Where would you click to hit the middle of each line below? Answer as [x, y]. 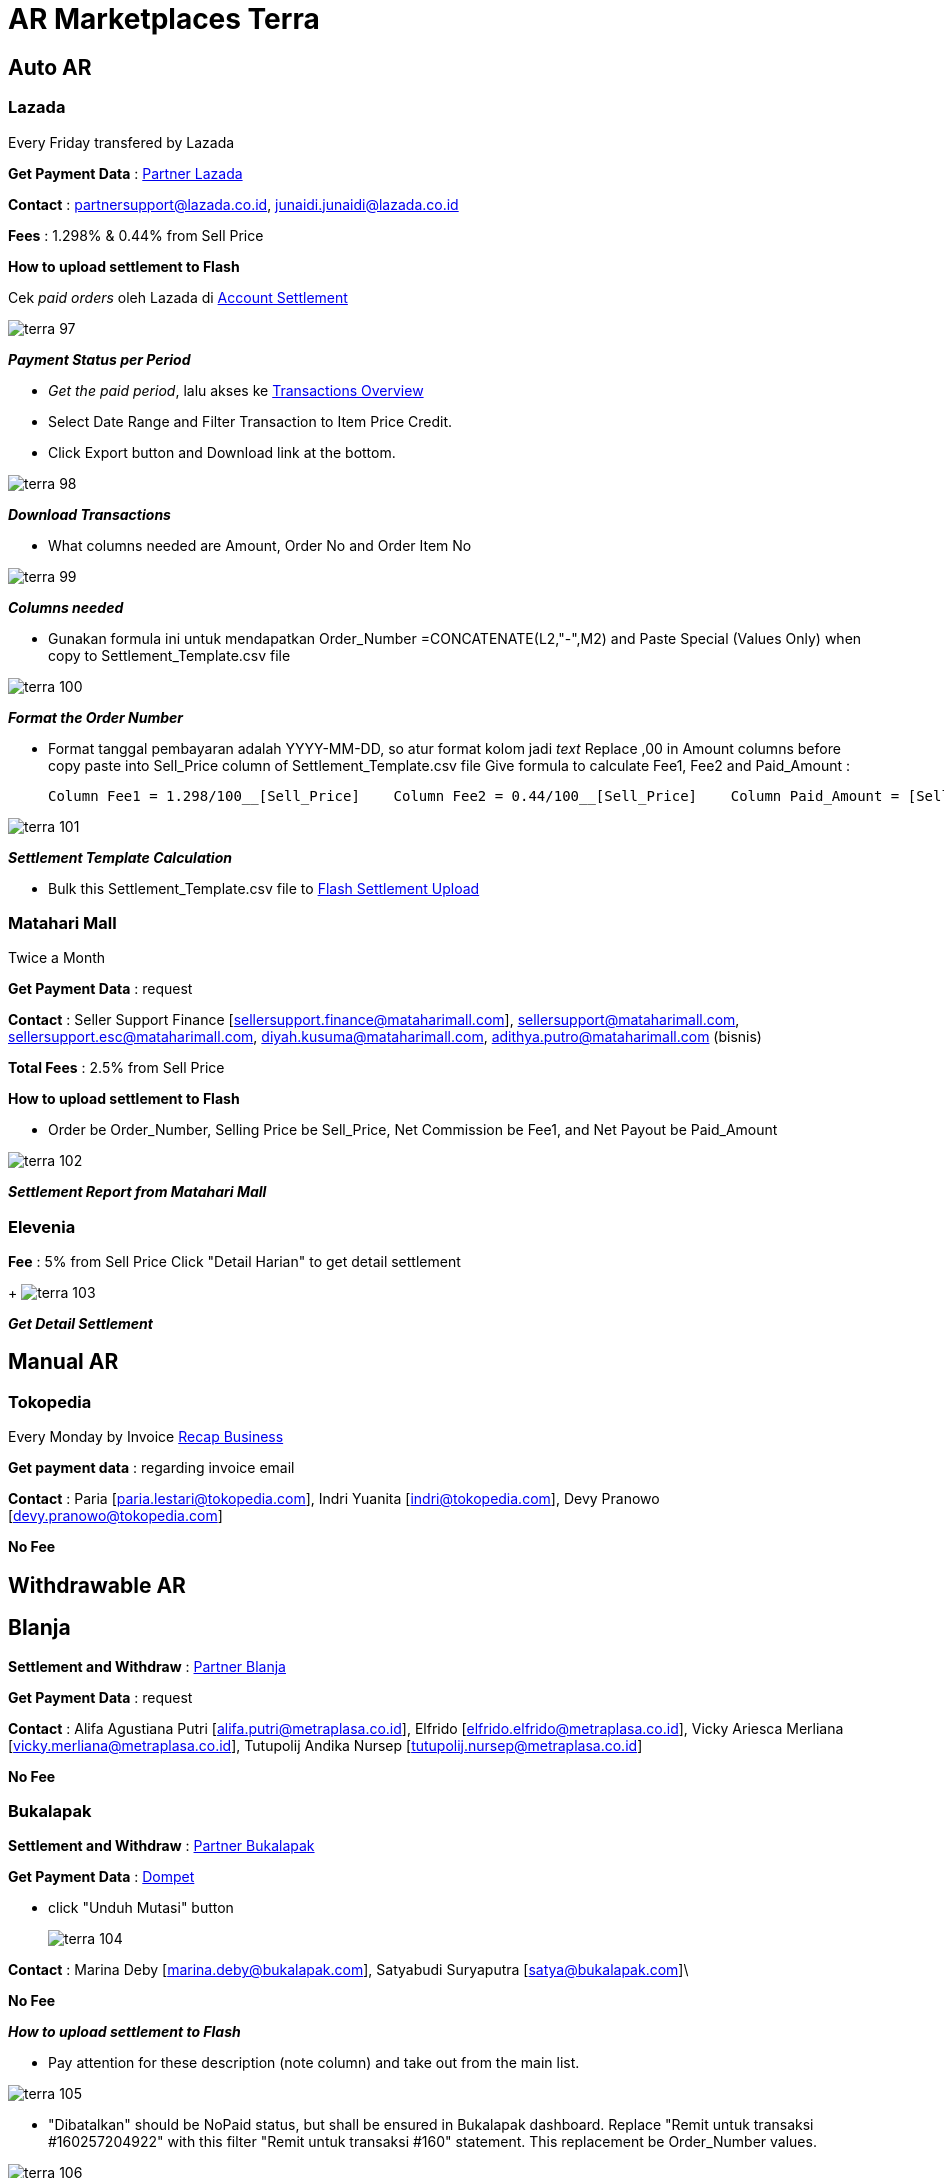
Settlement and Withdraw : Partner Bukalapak [161, 1846]
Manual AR [63, 1362]
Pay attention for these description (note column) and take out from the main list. [314, 2063]
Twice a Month [57, 958]
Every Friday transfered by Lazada [121, 142]
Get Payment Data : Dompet [101, 1877]
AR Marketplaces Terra [164, 19]
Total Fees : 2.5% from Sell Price [116, 1068]
